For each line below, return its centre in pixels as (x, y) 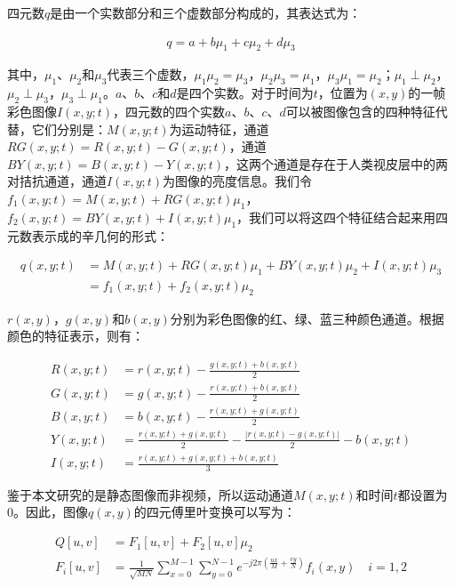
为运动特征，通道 (219, 129)
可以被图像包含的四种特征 (360, 112)
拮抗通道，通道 (63, 181)
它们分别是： (69, 129)
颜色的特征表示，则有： (76, 336)
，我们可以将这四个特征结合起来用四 (343, 217)
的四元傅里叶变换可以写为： (215, 512)
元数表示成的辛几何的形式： (88, 235)
